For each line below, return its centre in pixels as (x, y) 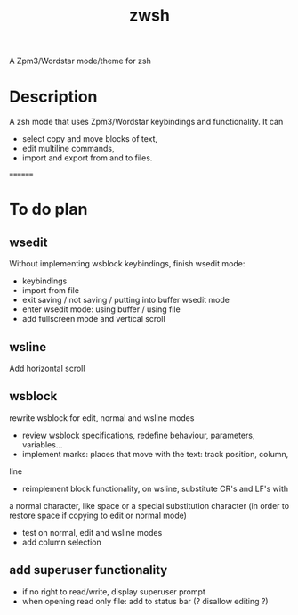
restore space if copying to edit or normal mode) (98, 515)
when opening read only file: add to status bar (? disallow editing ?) (145, 601)
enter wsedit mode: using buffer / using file (101, 309)
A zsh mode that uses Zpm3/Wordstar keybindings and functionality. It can (146, 122)
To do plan (48, 209)
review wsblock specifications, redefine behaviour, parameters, (138, 435)
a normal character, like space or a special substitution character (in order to (149, 505)
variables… (42, 444)
